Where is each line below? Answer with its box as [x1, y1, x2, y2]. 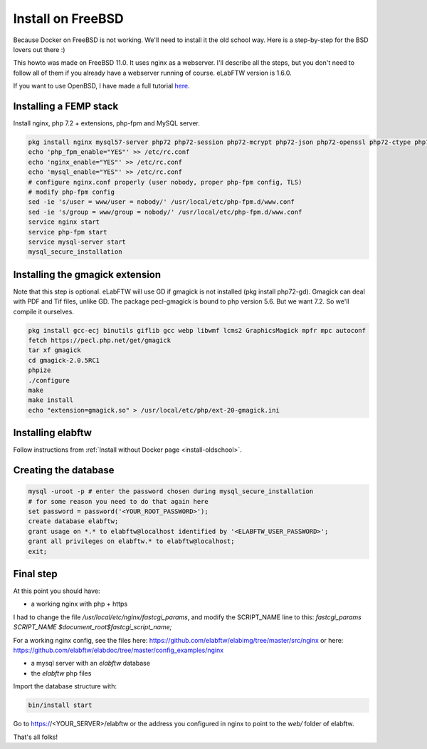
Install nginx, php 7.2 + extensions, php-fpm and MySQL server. [13, 119, 201, 128]
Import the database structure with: [13, 682, 117, 691]
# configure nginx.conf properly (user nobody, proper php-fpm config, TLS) [28, 178, 302, 186]
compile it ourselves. [13, 307, 75, 316]
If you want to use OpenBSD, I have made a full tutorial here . [13, 82, 190, 91]
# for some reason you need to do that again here [28, 497, 209, 505]
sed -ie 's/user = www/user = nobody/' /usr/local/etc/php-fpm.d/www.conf [28, 198, 295, 206]
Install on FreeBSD [13, 11, 124, 26]
